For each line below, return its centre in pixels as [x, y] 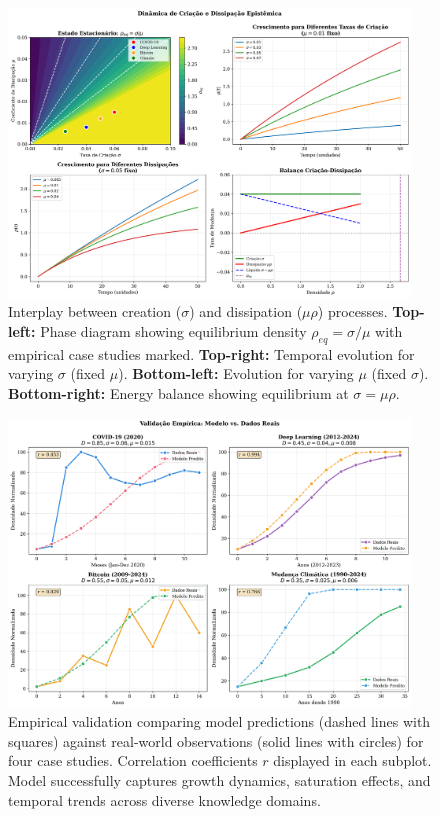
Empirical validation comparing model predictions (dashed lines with [219, 721]
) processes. [352, 311]
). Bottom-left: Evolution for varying [236, 373]
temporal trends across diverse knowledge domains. [164, 799]
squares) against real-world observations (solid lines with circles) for [216, 740]
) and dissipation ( [246, 311]
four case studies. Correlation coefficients [133, 760]
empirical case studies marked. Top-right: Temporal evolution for [211, 353]
